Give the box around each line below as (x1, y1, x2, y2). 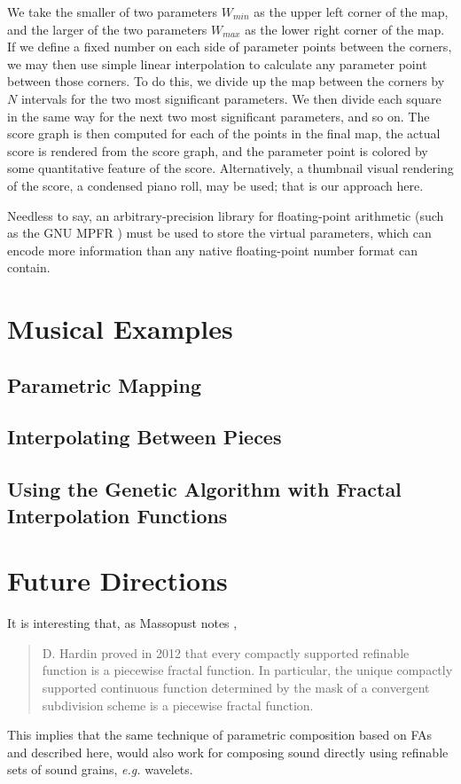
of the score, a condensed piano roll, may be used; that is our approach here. (7, 176, 424, 194)
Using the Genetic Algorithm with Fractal (7, 475, 402, 503)
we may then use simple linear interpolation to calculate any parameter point (7, 54, 427, 73)
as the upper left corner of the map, (254, 3, 449, 20)
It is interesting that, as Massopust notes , (7, 614, 238, 632)
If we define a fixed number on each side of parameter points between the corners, (7, 37, 452, 56)
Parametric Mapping (7, 371, 201, 398)
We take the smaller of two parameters (7, 3, 218, 20)
